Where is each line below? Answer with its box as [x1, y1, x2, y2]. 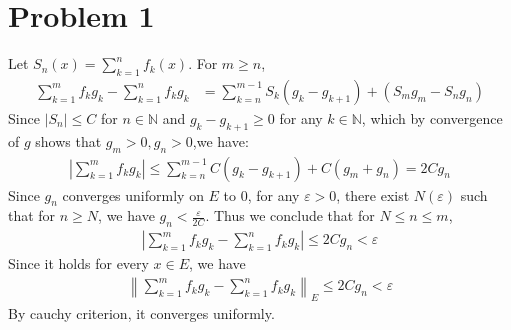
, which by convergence [361, 107, 503, 128]
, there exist [336, 184, 410, 205]
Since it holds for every [8, 253, 149, 274]
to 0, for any [223, 184, 300, 205]
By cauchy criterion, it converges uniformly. [8, 302, 275, 323]
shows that [35, 130, 102, 151]
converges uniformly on [62, 184, 204, 205]
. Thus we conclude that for [205, 205, 375, 226]
